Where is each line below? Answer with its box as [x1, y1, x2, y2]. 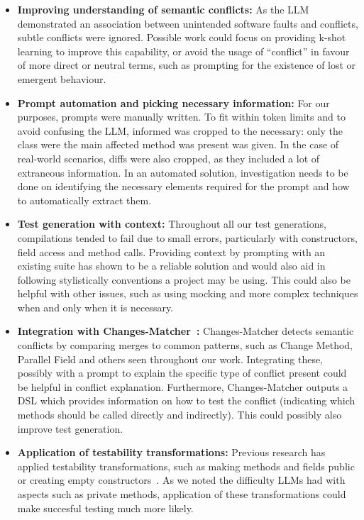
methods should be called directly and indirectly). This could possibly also [17, 407, 342, 422]
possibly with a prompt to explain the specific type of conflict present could [17, 365, 347, 380]
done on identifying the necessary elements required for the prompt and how [17, 179, 350, 194]
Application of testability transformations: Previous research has [17, 445, 326, 460]
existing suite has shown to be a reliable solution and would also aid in [17, 258, 326, 273]
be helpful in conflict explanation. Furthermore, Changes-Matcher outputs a [17, 379, 348, 394]
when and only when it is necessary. [17, 299, 174, 314]
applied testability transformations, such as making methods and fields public [17, 458, 355, 473]
